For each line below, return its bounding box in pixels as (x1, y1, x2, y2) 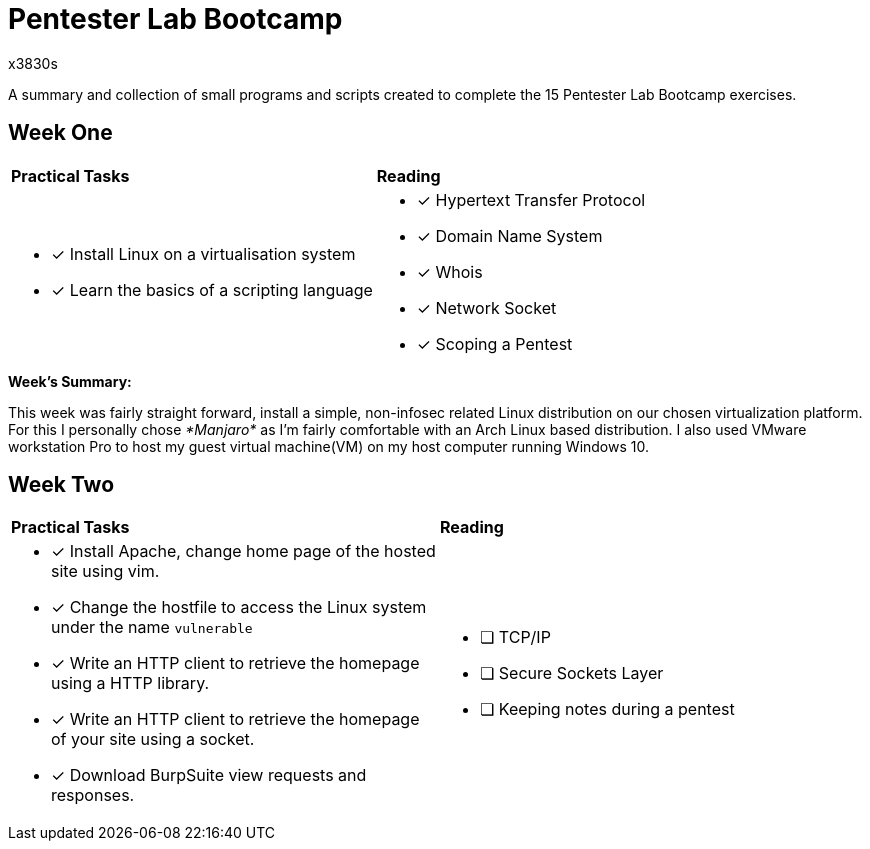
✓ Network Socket (416, 297, 557, 318)
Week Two (8, 472, 115, 498)
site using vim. (51, 561, 160, 582)
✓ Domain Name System (416, 225, 603, 246)
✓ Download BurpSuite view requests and (51, 765, 367, 786)
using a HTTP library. (51, 673, 210, 694)
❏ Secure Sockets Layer (480, 663, 664, 684)
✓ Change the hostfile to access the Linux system (51, 597, 427, 618)
